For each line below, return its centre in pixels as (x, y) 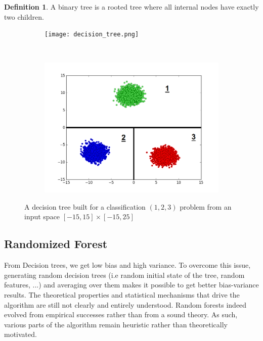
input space (42, 216)
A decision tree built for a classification (85, 206)
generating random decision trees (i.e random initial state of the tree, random (124, 275)
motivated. (20, 334)
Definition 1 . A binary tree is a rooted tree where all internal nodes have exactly (131, 7)
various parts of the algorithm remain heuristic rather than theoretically (116, 324)
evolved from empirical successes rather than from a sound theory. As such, (121, 314)
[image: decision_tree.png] (92, 35)
